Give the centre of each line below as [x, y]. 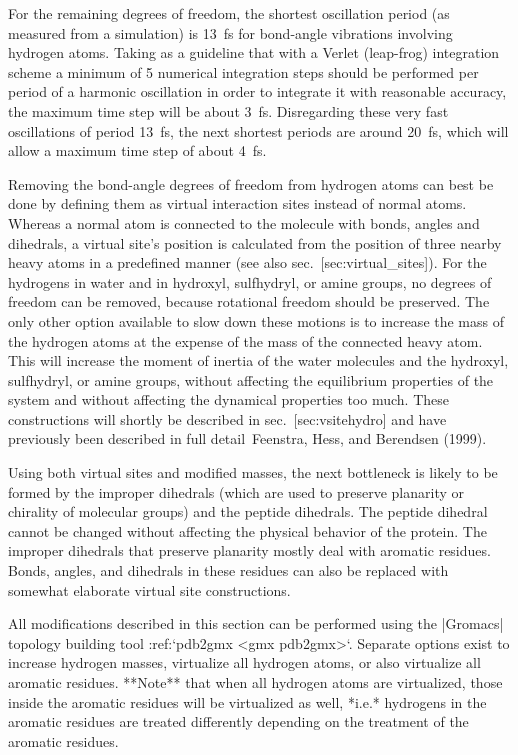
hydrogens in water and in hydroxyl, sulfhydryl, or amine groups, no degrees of [250, 281]
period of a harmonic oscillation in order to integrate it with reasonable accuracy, [257, 91]
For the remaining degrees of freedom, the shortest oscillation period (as [229, 13]
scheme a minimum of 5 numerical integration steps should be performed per [243, 71]
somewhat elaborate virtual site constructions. [149, 589]
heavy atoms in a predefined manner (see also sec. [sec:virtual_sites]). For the [247, 262]
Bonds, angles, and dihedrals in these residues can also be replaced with [228, 570]
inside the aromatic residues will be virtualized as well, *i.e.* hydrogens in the [247, 701]
